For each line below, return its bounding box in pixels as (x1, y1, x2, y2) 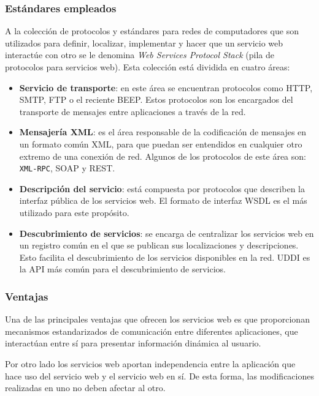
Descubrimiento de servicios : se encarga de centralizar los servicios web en (19, 226, 314, 239)
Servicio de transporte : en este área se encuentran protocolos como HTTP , (19, 81, 313, 94)
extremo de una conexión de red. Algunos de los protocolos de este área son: (19, 149, 306, 162)
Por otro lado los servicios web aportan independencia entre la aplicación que (5, 357, 296, 370)
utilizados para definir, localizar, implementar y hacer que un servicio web (5, 36, 283, 49)
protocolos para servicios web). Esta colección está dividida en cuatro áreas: (5, 61, 290, 73)
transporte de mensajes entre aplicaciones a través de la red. (19, 105, 246, 118)
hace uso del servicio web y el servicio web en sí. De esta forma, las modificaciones (5, 369, 314, 382)
